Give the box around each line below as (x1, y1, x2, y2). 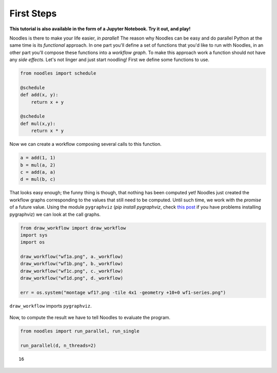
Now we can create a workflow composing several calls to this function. (9, 141, 162, 147)
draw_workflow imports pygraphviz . (9, 303, 92, 309)
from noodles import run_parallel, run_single (20, 328, 140, 334)
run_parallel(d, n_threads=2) (20, 343, 96, 349)
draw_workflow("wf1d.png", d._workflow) (20, 275, 123, 281)
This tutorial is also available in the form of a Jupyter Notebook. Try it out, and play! (9, 26, 191, 32)
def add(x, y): (20, 92, 58, 98)
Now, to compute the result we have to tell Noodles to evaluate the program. (9, 314, 171, 321)
